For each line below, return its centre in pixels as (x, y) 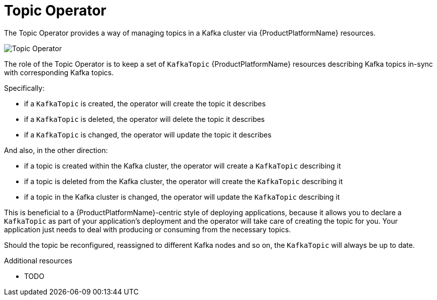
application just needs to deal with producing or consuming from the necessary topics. (147, 229)
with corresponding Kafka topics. (59, 72)
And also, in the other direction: (56, 150)
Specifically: (24, 88)
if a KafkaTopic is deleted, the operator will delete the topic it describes (145, 119)
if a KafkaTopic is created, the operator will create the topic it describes (145, 103)
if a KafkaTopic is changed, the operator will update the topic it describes (148, 134)
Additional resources (38, 260)
